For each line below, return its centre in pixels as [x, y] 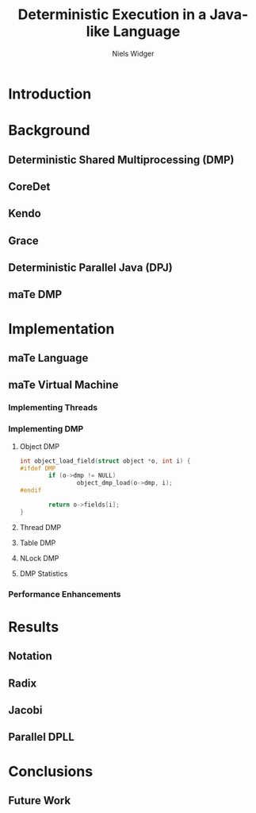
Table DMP [38, 543]
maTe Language [48, 358]
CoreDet [29, 186]
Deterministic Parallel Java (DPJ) [90, 268]
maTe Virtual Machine [63, 385]
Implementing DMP [46, 429]
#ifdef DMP [38, 468]
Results [34, 627]
